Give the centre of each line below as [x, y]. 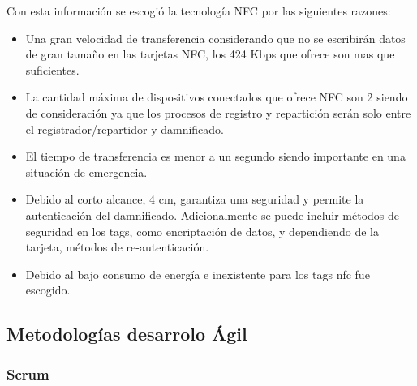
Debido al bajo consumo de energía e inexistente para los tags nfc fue [198, 274]
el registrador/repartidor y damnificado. [125, 129]
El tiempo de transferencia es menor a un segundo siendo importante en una [215, 156]
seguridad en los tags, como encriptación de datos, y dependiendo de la [202, 231]
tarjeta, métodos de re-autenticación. [117, 247]
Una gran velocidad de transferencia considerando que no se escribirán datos [215, 38]
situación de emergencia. [86, 172]
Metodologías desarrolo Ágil [127, 334]
